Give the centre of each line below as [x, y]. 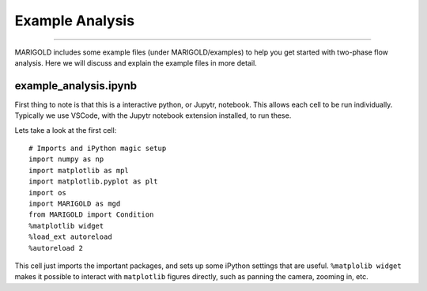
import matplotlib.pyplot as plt [93, 181]
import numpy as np [66, 159]
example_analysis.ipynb [76, 86]
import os [47, 193]
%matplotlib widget [66, 226]
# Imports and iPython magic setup [98, 149]
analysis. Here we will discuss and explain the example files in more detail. [136, 62]
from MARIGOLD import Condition [91, 215]
